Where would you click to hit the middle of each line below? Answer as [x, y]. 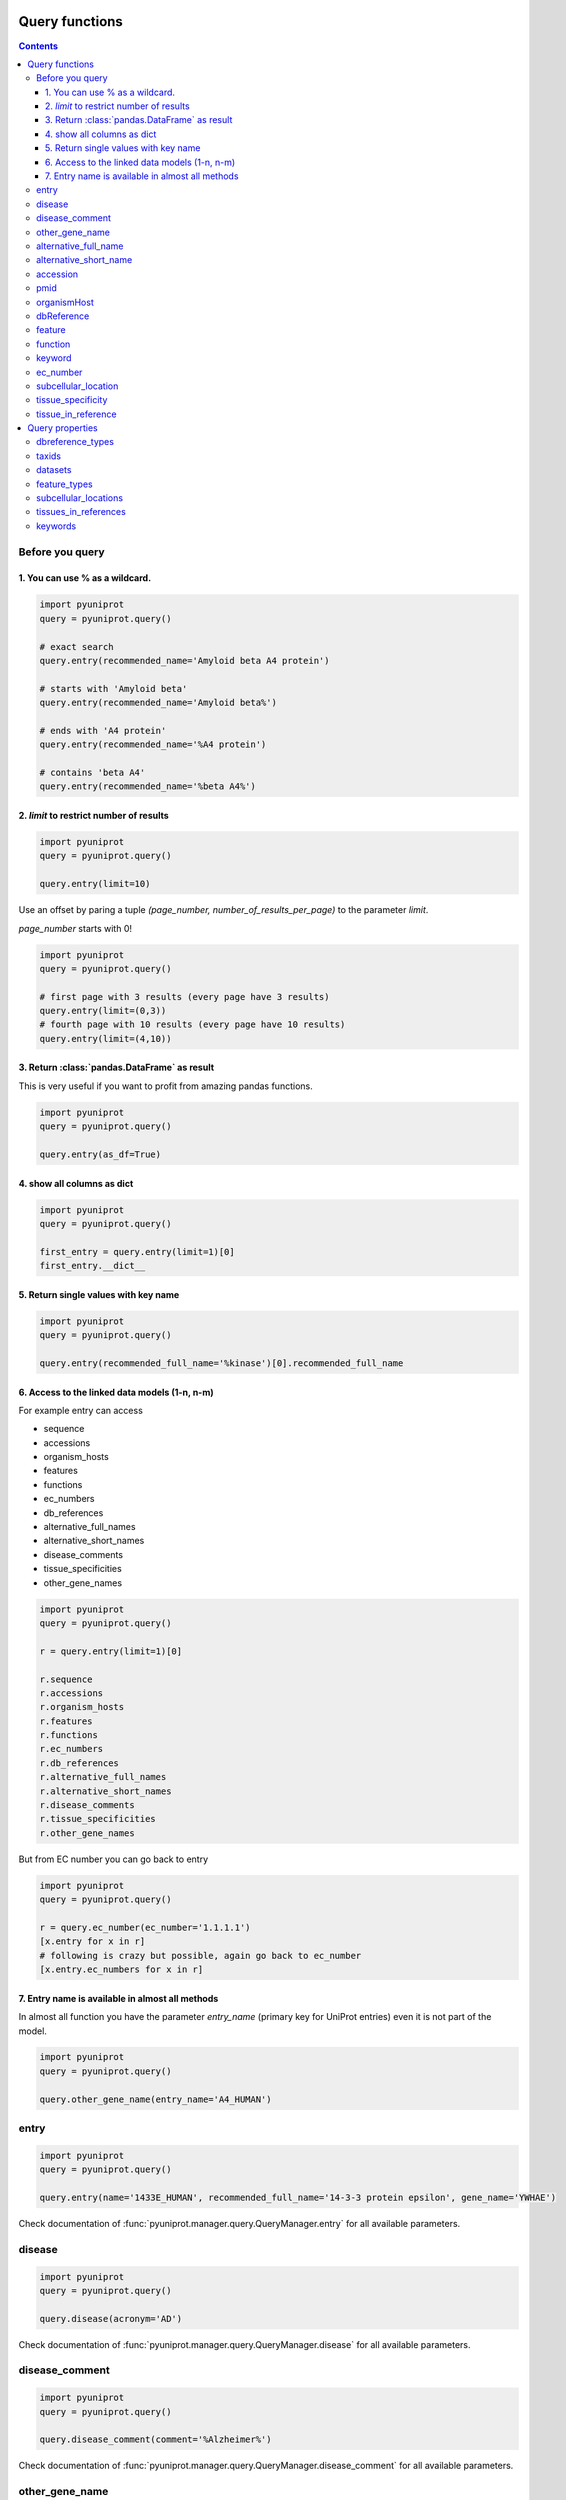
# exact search [76, 646]
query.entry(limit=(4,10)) [105, 1038]
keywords [56, 526]
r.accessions [71, 1693]
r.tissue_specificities [98, 1819]
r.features [66, 1721]
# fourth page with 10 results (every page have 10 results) [192, 1024]
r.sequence [66, 1679]
